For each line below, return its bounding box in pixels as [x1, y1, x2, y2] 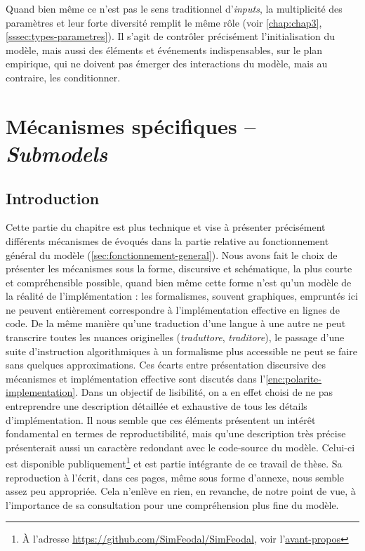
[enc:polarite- [265, 371, 321, 385]
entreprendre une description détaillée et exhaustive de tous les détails [6, 399, 307, 413]
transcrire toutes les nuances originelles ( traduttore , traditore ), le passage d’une [6, 330, 345, 345]
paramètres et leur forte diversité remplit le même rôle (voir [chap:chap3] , [6, 15, 322, 29]
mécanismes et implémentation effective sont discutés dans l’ [6, 371, 266, 385]
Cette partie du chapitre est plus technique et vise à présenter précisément [6, 220, 326, 234]
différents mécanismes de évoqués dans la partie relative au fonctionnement [6, 233, 329, 248]
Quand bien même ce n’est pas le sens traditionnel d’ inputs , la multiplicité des [6, 1, 343, 15]
